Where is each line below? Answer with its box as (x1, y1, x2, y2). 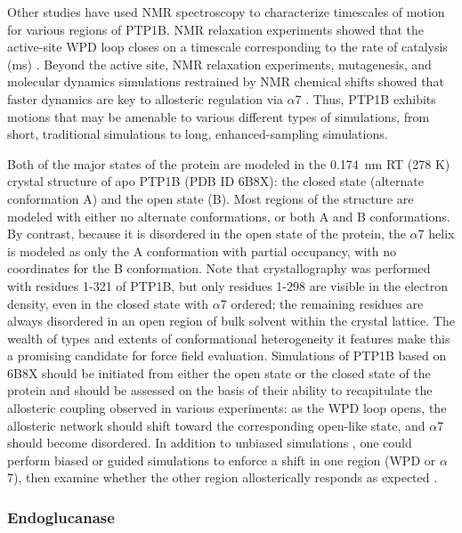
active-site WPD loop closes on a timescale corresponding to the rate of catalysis (7, 37, 448, 56)
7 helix (417, 224, 455, 243)
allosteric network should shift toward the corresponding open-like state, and (7, 416, 426, 434)
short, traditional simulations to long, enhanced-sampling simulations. (7, 125, 388, 143)
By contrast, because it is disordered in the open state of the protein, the (7, 224, 406, 243)
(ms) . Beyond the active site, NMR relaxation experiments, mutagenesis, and (7, 54, 432, 73)
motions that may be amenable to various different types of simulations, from (7, 107, 430, 125)
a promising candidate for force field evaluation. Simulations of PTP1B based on (7, 346, 447, 365)
